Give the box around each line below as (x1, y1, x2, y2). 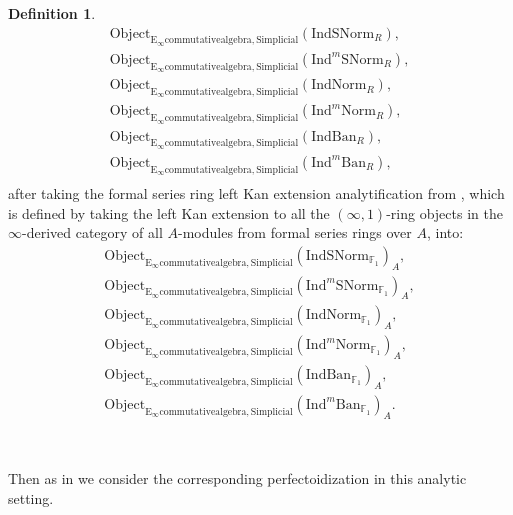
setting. (8, 487, 54, 508)
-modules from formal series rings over (178, 222, 412, 243)
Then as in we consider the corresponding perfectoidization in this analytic (8, 468, 467, 489)
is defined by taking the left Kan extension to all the (8, 202, 330, 223)
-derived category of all (22, 222, 163, 243)
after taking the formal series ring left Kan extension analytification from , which (8, 183, 505, 204)
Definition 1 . (8, 3, 96, 23)
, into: (427, 222, 464, 243)
